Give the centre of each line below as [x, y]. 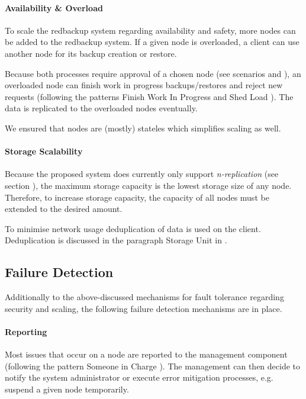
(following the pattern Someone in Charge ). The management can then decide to [153, 366]
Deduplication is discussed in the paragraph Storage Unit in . [116, 240]
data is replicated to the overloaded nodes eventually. [101, 108]
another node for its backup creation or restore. [91, 53]
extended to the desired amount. [64, 209]
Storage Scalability [44, 151]
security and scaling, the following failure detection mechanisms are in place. [144, 308]
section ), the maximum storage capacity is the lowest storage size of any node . [148, 185]
